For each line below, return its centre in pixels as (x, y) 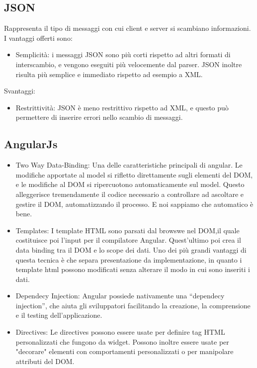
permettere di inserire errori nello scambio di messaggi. (99, 117)
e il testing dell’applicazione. (59, 315)
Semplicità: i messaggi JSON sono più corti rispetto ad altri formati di (123, 54)
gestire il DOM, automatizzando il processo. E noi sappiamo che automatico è (134, 204)
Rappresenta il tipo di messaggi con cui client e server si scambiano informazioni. (128, 28)
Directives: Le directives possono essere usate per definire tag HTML (120, 332)
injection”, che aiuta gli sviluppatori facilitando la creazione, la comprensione (133, 305)
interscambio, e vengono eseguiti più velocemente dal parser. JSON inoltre (129, 64)
